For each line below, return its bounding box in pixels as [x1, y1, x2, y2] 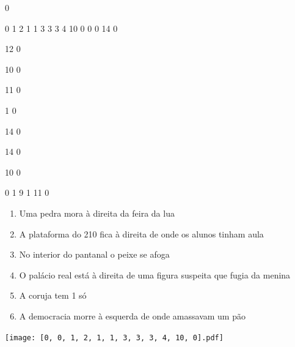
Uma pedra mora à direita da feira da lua [19, 206, 175, 219]
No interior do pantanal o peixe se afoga [19, 248, 170, 261]
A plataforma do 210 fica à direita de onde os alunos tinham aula [19, 227, 264, 240]
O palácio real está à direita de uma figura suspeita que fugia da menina [19, 268, 291, 281]
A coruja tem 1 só [19, 289, 87, 302]
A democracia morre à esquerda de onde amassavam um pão [19, 309, 246, 322]
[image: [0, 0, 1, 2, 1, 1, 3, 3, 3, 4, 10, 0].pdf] [5, 333, 224, 342]
